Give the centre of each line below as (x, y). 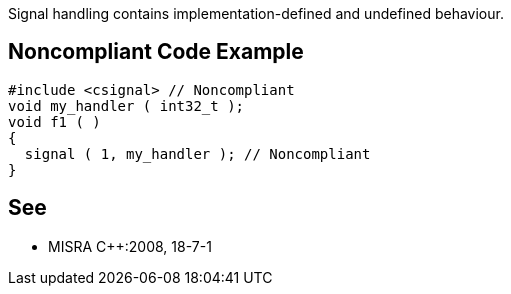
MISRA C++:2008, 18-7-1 (130, 246)
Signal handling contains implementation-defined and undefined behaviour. (256, 13)
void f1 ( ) (54, 121)
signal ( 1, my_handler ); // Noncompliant (197, 153)
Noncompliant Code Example (156, 52)
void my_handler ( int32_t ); (126, 105)
